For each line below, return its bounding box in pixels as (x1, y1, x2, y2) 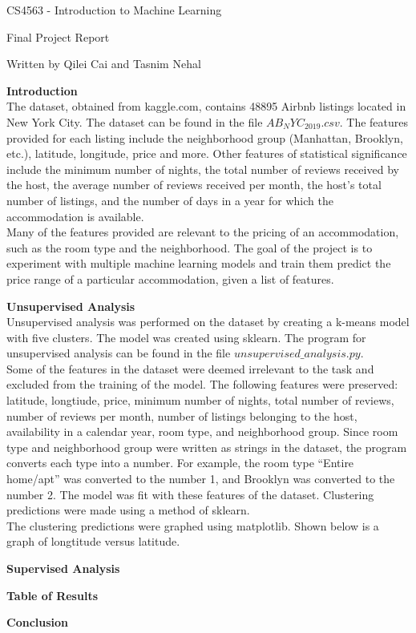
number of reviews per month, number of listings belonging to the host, (6, 407, 357, 424)
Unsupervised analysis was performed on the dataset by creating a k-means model (6, 313, 410, 330)
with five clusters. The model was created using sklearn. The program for (6, 329, 366, 345)
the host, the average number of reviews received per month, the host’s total (6, 176, 382, 193)
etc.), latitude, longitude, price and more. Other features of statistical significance (6, 145, 407, 162)
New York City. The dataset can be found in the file (6, 113, 263, 130)
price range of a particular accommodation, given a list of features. (6, 270, 334, 287)
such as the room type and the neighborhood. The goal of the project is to (6, 239, 373, 256)
